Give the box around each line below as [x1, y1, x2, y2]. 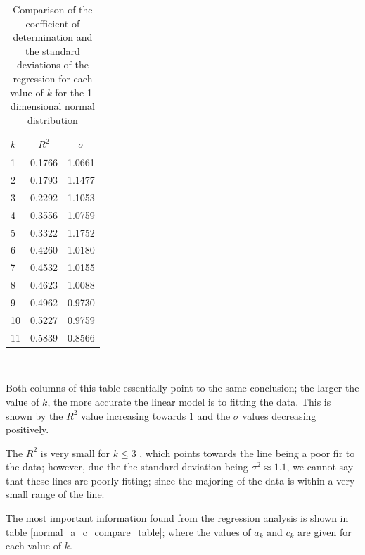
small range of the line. [6, 487, 105, 501]
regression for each [13, 70, 93, 85]
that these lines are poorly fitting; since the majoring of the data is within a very [6, 473, 355, 487]
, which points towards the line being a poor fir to [139, 445, 355, 460]
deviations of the [16, 57, 89, 72]
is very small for [40, 445, 110, 460]
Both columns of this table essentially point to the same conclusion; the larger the [6, 380, 359, 395]
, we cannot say [286, 459, 354, 474]
